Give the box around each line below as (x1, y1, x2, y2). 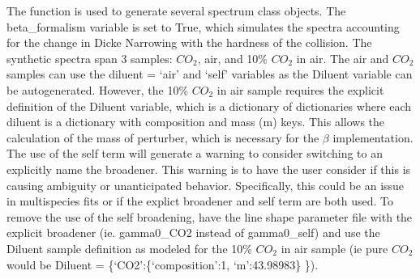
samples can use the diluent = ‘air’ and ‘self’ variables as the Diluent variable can (6, 66, 413, 82)
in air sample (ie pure (281, 239, 388, 256)
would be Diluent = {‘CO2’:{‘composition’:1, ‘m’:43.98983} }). (6, 256, 319, 273)
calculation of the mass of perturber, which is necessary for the (6, 129, 319, 146)
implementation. (332, 129, 414, 146)
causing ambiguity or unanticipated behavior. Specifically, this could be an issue (6, 176, 405, 193)
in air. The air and (296, 49, 389, 66)
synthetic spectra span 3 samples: (6, 49, 173, 66)
